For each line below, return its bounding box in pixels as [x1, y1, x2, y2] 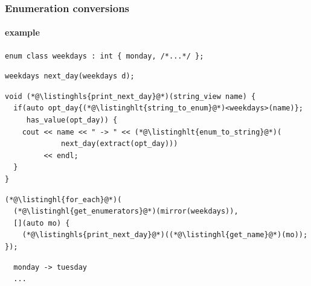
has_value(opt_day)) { [26, 116, 118, 125]
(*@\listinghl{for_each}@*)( [5, 195, 122, 204]
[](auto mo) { [13, 218, 70, 227]
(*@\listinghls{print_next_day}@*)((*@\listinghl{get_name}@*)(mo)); [22, 230, 308, 240]
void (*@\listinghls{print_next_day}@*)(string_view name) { [5, 92, 256, 101]
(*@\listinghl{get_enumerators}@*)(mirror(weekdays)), [13, 207, 239, 216]
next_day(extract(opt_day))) [61, 139, 178, 148]
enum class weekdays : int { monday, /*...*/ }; [5, 51, 204, 60]
